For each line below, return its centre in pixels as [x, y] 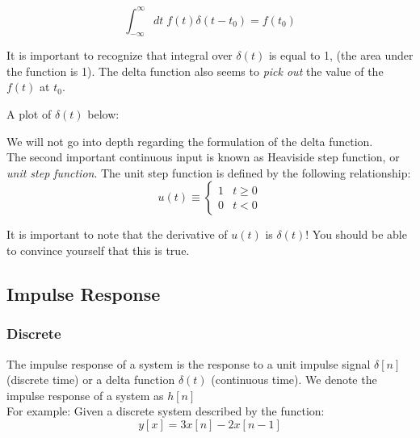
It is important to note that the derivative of [117, 234]
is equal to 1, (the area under [341, 55]
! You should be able [356, 234]
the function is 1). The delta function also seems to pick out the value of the [195, 71]
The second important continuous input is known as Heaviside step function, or [203, 157]
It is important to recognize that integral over [120, 55]
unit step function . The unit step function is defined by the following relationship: [209, 172]
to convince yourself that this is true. [98, 250]
